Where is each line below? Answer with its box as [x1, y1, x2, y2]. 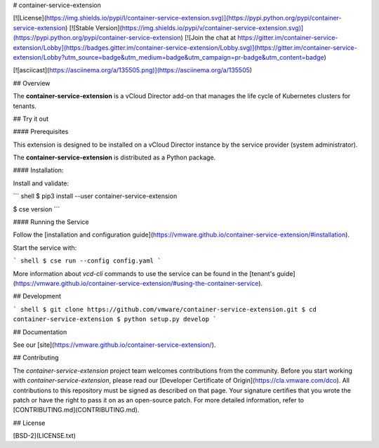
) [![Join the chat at [180, 34, 237, 42]
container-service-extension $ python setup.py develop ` [13, 315, 217, 323]
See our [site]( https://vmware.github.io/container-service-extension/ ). [13, 341, 216, 349]
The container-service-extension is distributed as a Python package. [13, 153, 216, 162]
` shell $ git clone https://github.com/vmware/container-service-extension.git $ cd [13, 305, 317, 313]
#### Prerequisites [13, 127, 69, 136]
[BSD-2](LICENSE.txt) [13, 432, 77, 440]
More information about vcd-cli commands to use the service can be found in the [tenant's [13, 269, 275, 277]
